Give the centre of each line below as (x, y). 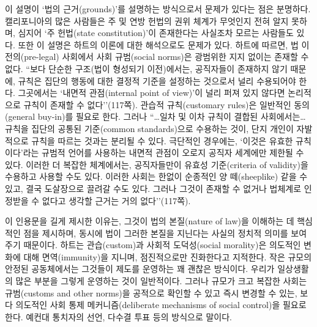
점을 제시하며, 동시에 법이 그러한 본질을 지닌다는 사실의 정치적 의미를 (156, 233)
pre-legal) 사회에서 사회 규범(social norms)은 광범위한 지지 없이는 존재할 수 (166, 57)
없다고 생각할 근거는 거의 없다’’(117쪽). (116, 200)
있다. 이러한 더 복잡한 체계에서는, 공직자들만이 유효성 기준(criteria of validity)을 (157, 164)
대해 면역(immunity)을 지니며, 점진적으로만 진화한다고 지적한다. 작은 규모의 (168, 256)
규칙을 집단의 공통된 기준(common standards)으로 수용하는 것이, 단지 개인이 (149, 128)
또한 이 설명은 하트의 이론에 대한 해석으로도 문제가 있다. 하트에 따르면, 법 (158, 44)
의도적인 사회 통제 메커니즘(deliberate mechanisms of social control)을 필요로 (161, 305)
